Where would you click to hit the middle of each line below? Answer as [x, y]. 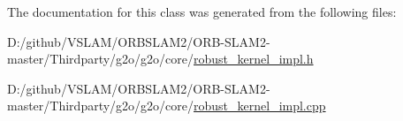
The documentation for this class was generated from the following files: [202, 11]
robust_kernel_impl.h [254, 59]
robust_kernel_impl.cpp [260, 106]
